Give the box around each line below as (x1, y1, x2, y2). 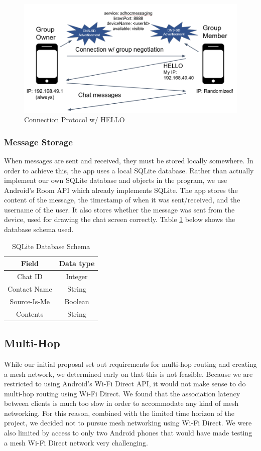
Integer (66, 271, 88, 282)
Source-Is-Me (10, 296, 50, 306)
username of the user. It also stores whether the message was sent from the (4, 204, 235, 214)
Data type (59, 258, 95, 269)
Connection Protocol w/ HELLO (24, 114, 125, 125)
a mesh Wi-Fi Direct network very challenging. (4, 437, 148, 447)
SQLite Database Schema (12, 241, 90, 251)
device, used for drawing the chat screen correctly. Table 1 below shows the (4, 214, 235, 224)
